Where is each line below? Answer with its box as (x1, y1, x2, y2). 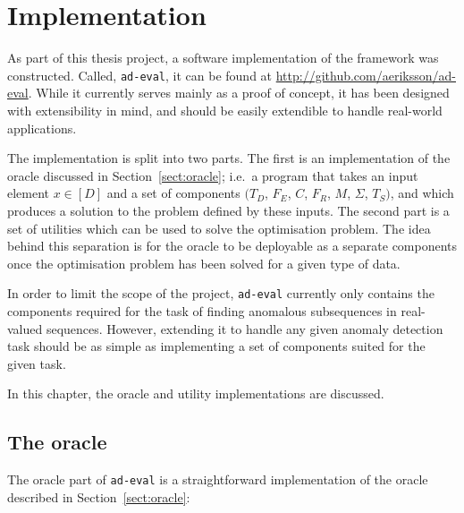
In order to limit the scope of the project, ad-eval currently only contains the (7, 284, 434, 303)
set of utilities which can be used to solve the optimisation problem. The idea (7, 218, 431, 237)
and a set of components (106, 184, 240, 202)
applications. (7, 118, 77, 137)
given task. (7, 354, 66, 372)
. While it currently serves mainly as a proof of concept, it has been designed (28, 83, 450, 102)
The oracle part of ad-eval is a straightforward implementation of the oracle (7, 470, 428, 489)
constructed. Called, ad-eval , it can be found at (7, 65, 273, 84)
